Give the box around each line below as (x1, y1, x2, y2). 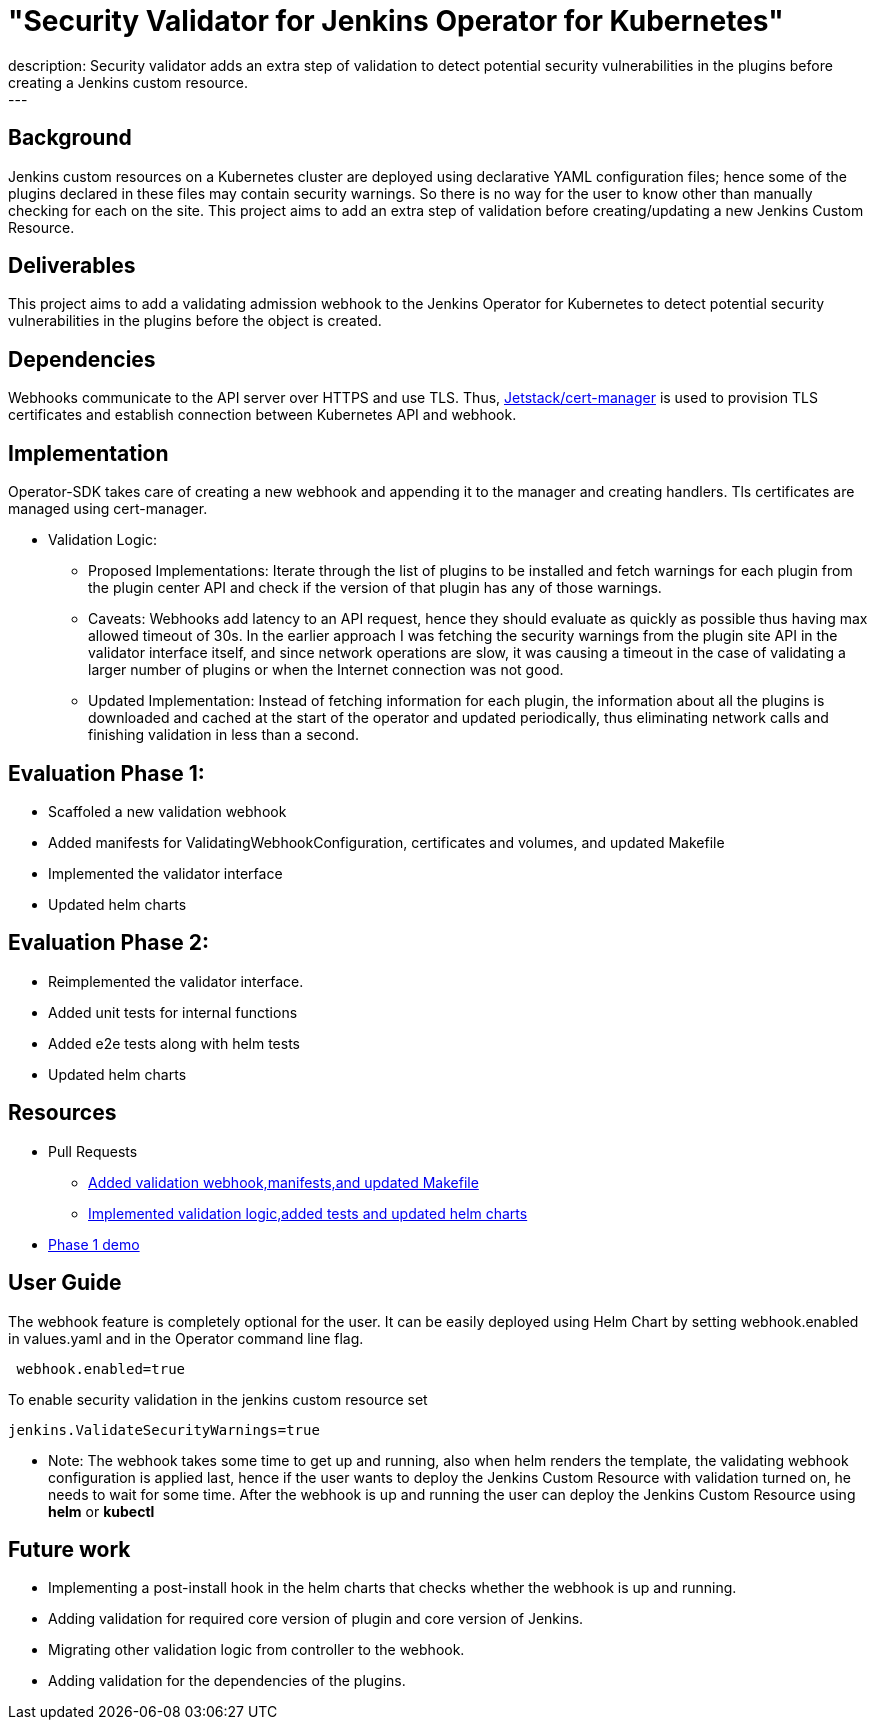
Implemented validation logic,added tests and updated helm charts (88, 1204, 528, 1222)
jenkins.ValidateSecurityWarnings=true (8, 1421, 320, 1438)
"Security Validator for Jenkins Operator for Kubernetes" (8, 4, 784, 38)
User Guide (8, 1270, 122, 1296)
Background (8, 125, 132, 151)
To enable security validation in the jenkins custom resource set (8, 1390, 428, 1408)
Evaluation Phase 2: (8, 930, 209, 956)
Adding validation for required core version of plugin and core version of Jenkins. (48, 1610, 584, 1628)
